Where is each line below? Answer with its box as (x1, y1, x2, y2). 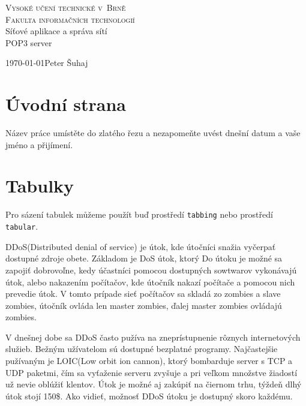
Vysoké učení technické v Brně (5, 1, 126, 13)
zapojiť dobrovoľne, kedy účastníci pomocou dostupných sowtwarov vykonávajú (5, 263, 297, 276)
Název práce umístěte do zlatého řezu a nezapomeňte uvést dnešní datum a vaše (5, 127, 301, 139)
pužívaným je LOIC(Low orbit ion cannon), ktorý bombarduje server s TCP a (5, 354, 293, 367)
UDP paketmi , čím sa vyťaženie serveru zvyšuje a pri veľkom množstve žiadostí (5, 366, 298, 378)
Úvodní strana (5, 92, 127, 116)
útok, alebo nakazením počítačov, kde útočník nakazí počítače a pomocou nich (5, 275, 295, 288)
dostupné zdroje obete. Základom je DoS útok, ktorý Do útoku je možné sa (5, 252, 283, 264)
